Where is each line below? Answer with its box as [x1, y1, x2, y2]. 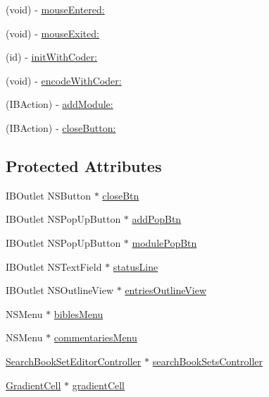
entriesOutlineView [125, 283, 207, 298]
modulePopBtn [132, 235, 197, 250]
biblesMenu [54, 306, 104, 321]
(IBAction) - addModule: [6, 97, 113, 111]
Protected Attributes [6, 154, 162, 176]
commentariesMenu [54, 330, 137, 345]
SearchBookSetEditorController [6, 353, 142, 368]
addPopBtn [132, 212, 182, 226]
